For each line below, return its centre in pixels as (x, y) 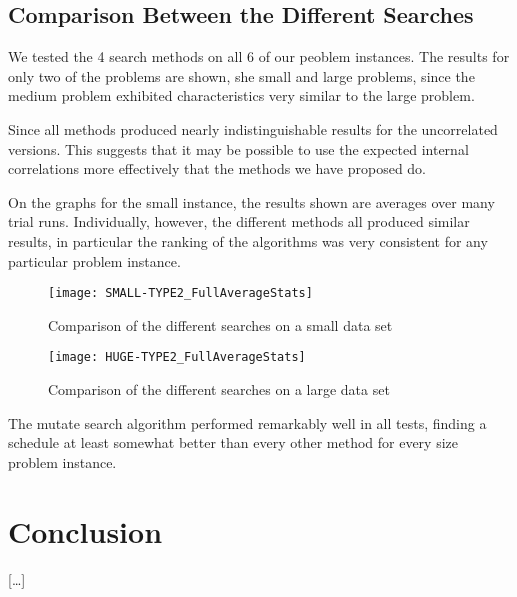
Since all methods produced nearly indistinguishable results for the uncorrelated (253, 128)
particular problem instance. (94, 260)
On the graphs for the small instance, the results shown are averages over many (251, 201)
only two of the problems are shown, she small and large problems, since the (241, 75)
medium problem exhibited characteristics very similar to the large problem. (241, 95)
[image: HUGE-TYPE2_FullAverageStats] (177, 357)
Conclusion (85, 530)
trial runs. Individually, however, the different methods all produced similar (239, 221)
